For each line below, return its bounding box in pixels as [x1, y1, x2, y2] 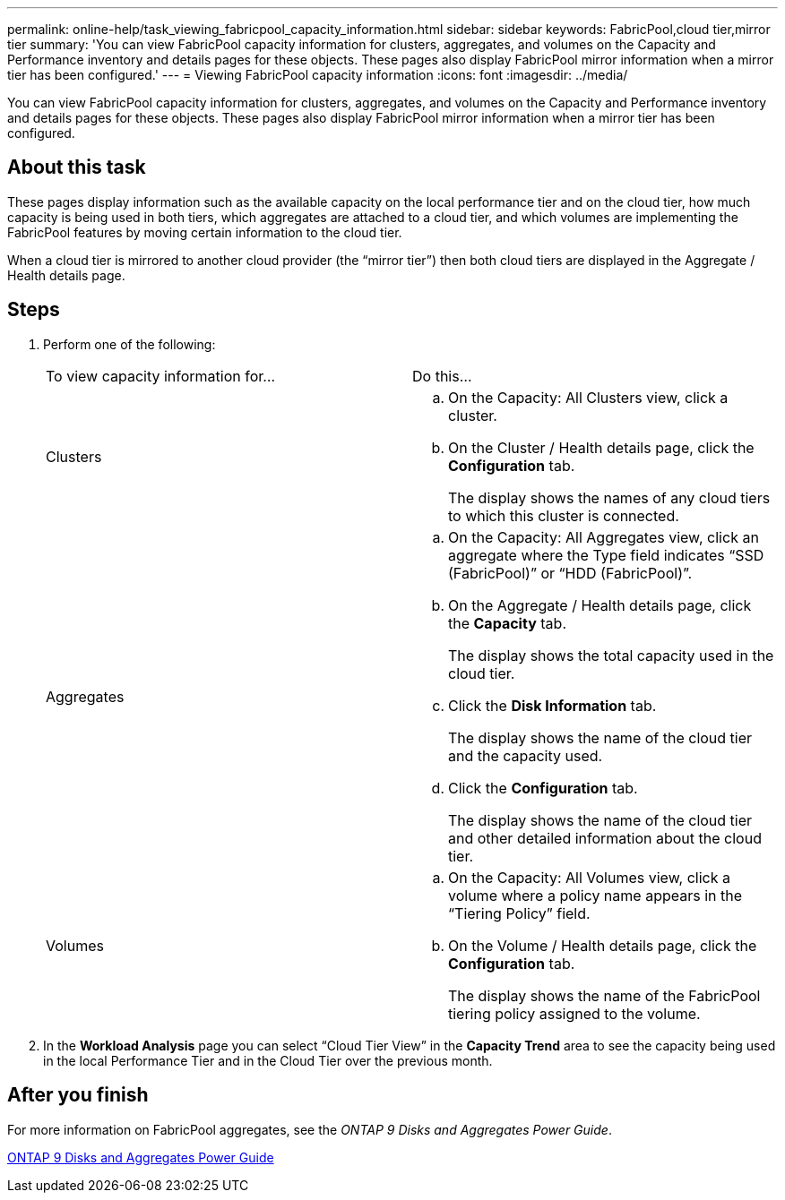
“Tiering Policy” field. [448, 904, 591, 922]
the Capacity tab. [448, 613, 566, 632]
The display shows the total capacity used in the [448, 646, 774, 664]
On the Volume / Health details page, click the [448, 936, 757, 955]
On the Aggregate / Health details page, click [448, 596, 752, 614]
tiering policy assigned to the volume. [448, 1004, 701, 1023]
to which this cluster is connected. [448, 506, 679, 525]
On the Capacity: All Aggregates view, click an [448, 527, 759, 546]
